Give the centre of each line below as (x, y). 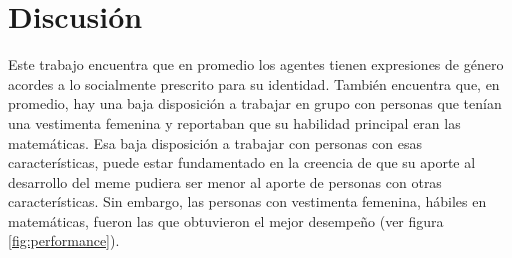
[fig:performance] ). (64, 240)
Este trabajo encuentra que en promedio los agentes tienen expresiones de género (256, 64)
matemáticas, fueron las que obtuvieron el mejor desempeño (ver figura (226, 220)
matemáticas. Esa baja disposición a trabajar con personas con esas (215, 142)
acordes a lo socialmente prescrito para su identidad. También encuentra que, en (254, 83)
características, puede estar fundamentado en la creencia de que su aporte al (242, 162)
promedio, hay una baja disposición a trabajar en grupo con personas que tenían (255, 103)
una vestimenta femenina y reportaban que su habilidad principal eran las (234, 122)
